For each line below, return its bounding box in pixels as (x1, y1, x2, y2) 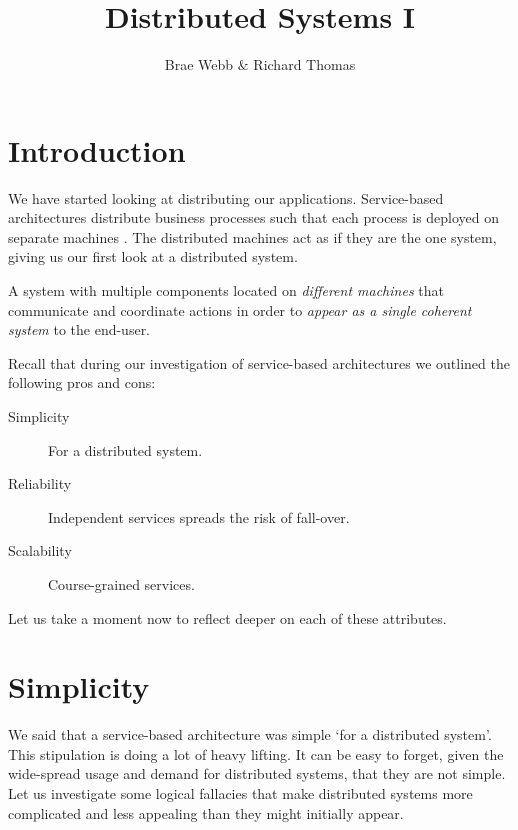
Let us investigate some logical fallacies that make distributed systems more (8, 783, 473, 804)
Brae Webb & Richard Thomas (164, 54, 356, 75)
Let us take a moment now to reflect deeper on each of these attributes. (8, 607, 447, 628)
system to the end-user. (8, 319, 151, 340)
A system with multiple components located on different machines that (8, 280, 444, 301)
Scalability (8, 540, 72, 561)
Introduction (8, 129, 186, 170)
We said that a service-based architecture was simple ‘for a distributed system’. (8, 724, 492, 745)
